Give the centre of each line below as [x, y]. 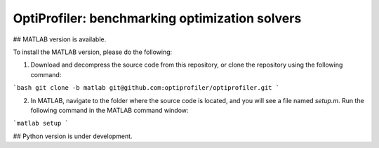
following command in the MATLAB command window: [109, 110]
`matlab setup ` [41, 123]
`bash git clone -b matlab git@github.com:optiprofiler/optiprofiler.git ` [146, 88]
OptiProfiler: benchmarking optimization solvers [157, 18]
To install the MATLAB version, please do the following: [93, 52]
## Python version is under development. [73, 136]
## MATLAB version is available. [60, 39]
